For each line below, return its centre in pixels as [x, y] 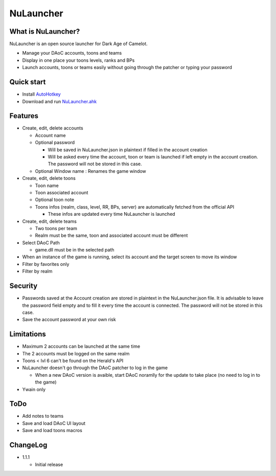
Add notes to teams [43, 416]
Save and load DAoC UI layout [54, 423]
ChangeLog [28, 445]
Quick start [28, 82]
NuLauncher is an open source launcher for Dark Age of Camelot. [78, 44]
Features [24, 116]
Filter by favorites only [46, 264]
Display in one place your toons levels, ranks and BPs [78, 60]
